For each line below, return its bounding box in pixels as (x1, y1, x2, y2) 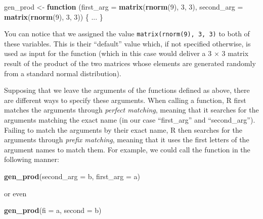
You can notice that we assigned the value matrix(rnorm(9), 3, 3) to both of (4, 28, 250, 39)
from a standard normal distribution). (4, 68, 121, 78)
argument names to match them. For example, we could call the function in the (4, 144, 250, 154)
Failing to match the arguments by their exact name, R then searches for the (4, 124, 242, 135)
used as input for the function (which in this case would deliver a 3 (4, 48, 212, 59)
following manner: (4, 154, 59, 165)
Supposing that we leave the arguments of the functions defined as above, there (4, 85, 250, 95)
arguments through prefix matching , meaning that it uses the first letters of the (4, 134, 249, 145)
